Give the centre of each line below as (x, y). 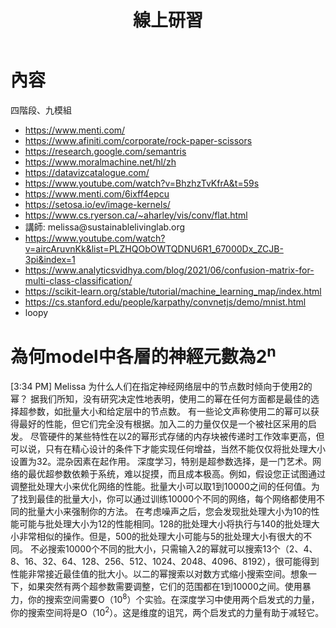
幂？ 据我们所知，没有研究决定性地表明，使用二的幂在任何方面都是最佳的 (160, 399)
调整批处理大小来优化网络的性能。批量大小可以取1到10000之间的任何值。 (161, 487)
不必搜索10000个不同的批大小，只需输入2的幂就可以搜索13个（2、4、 (173, 549)
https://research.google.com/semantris (105, 151)
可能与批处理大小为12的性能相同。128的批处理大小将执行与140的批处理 (165, 524)
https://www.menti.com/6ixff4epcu (97, 193)
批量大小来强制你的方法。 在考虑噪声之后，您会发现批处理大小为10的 (169, 512)
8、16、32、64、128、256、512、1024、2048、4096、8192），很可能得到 (165, 562)
